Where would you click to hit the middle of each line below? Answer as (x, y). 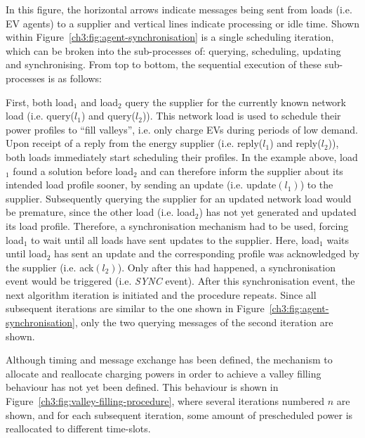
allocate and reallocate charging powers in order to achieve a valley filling (164, 373)
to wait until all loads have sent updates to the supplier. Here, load (175, 239)
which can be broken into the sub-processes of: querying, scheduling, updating (173, 50)
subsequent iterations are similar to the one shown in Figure (135, 308)
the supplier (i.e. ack (50, 267)
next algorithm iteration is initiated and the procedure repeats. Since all (161, 294)
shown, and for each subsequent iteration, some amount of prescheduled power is (179, 414)
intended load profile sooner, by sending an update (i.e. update (141, 185)
